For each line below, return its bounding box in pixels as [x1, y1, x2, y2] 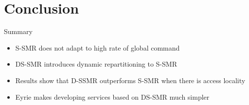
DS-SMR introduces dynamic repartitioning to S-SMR [15, 59, 177, 69]
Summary [4, 26, 33, 36]
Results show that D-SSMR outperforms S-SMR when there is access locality [15, 75, 246, 85]
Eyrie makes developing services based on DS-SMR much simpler [15, 91, 210, 102]
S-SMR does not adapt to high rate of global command [15, 42, 180, 52]
